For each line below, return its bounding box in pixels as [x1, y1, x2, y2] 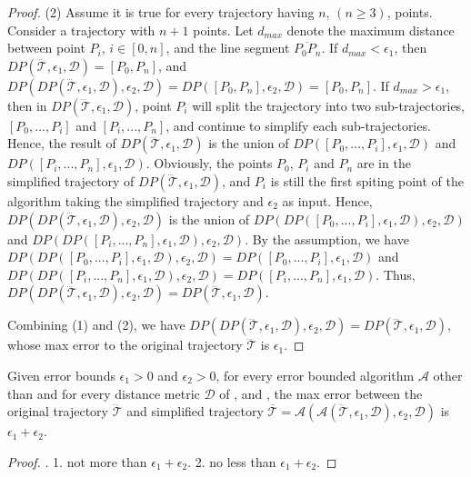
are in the [356, 154, 411, 173]
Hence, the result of [7, 134, 116, 153]
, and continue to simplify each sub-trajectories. [165, 115, 431, 134]
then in [7, 95, 47, 114]
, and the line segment [165, 38, 290, 57]
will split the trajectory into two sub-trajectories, [192, 95, 466, 114]
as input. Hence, [282, 191, 373, 210]
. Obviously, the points [145, 154, 273, 173]
